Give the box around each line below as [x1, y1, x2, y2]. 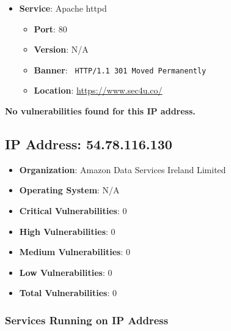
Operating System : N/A [19, 184, 120, 196]
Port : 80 [34, 22, 67, 35]
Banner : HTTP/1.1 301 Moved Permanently [34, 63, 207, 76]
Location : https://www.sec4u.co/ [34, 84, 163, 97]
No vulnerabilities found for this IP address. [5, 105, 196, 117]
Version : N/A [34, 43, 89, 56]
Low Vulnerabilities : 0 [19, 266, 112, 278]
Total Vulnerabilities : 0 [19, 286, 117, 299]
